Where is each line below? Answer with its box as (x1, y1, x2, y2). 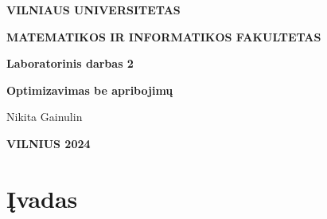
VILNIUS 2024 (6, 135, 91, 151)
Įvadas (6, 182, 78, 214)
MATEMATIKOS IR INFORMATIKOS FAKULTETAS (6, 28, 321, 45)
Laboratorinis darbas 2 (6, 55, 134, 72)
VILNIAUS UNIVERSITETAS (6, 2, 181, 18)
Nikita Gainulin (6, 108, 83, 125)
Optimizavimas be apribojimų (6, 81, 173, 98)
